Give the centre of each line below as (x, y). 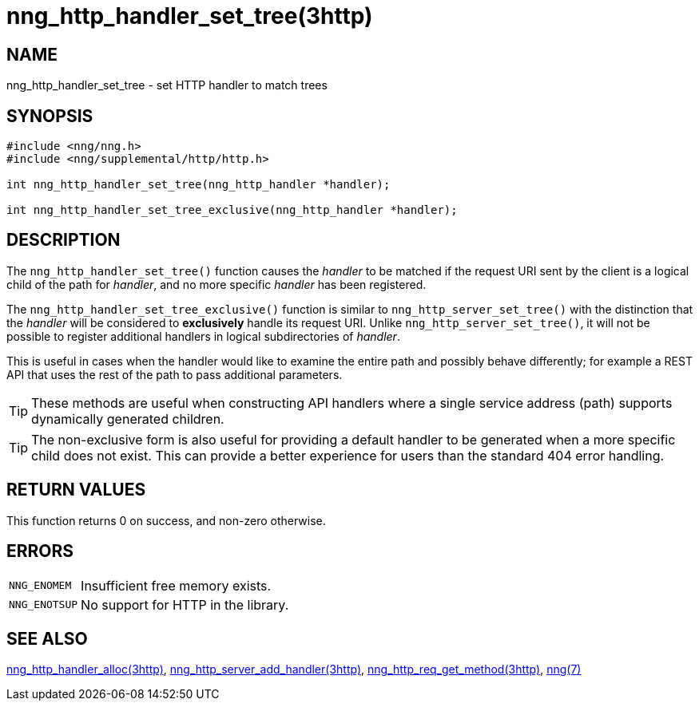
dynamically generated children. (128, 419)
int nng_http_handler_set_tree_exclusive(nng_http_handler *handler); (232, 210)
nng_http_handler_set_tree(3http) (190, 16)
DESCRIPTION (64, 240)
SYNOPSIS (50, 116)
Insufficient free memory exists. (176, 585)
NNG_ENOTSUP (44, 605)
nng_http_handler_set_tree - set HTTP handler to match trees (167, 85)
